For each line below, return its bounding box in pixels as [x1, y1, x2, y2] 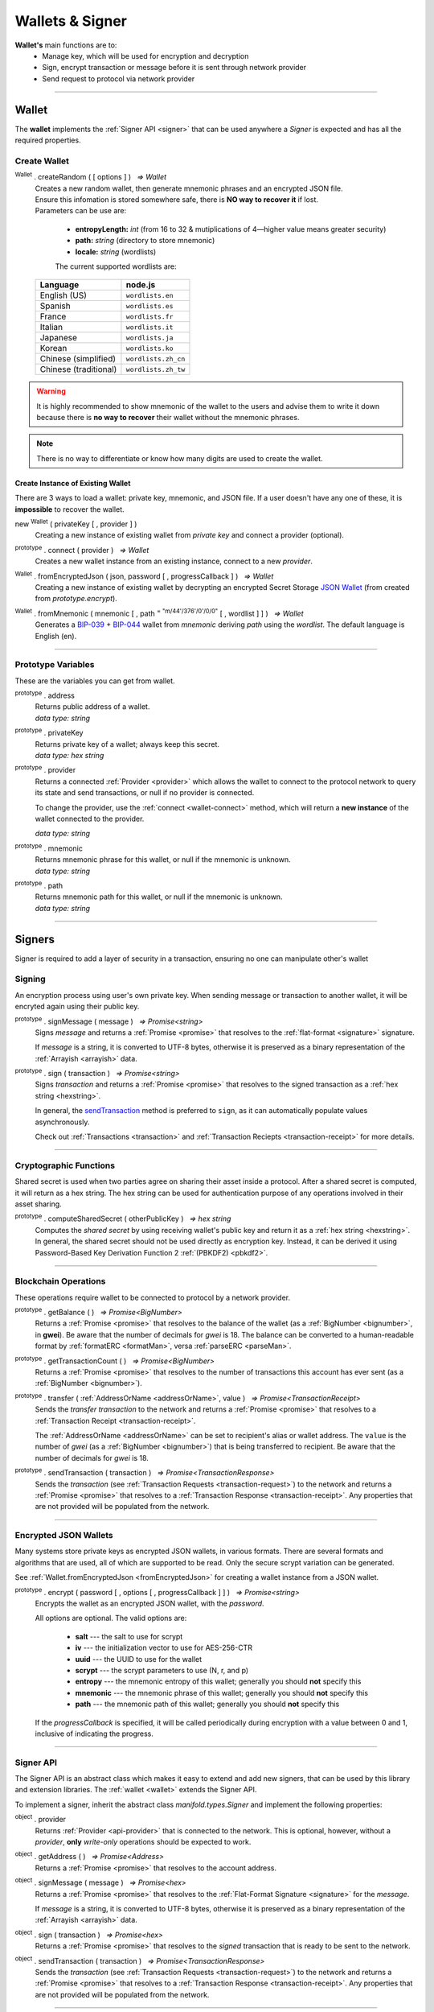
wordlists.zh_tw [125, 365, 186, 373]
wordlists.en [125, 291, 174, 299]
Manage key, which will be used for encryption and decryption [42, 51, 249, 60]
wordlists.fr [125, 312, 174, 321]
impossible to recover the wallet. [14, 504, 125, 514]
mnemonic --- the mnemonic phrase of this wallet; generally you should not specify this [75, 1688, 369, 1697]
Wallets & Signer [14, 12, 128, 30]
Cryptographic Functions [14, 1160, 116, 1171]
